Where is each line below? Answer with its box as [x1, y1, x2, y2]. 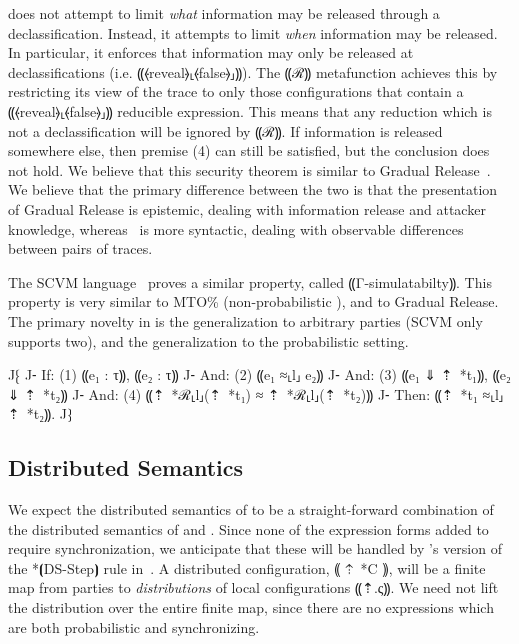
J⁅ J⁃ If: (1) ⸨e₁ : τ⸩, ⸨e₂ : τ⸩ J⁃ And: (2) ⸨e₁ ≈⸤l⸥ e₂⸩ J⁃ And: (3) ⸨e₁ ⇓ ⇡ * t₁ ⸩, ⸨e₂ [8, 364, 511, 385]
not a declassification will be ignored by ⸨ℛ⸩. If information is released [8, 120, 443, 141]
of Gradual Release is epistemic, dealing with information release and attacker [8, 198, 486, 219]
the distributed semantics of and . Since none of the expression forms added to [8, 518, 489, 539]
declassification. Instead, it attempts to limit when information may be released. [8, 22, 498, 43]
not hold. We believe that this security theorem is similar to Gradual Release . [8, 159, 491, 180]
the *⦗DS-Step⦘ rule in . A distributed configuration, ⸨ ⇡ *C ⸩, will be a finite [8, 557, 486, 578]
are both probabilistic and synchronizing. [8, 616, 260, 637]
